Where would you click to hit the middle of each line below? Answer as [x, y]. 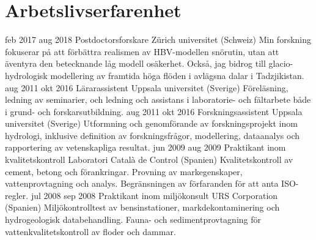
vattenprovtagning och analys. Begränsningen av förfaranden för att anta [142, 183]
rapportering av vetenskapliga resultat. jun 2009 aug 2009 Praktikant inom [145, 147]
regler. [17, 195]
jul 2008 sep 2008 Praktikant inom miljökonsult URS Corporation [154, 195]
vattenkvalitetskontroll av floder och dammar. [90, 231]
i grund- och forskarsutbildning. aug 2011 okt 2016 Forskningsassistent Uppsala [154, 111]
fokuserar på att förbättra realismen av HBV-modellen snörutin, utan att [142, 51]
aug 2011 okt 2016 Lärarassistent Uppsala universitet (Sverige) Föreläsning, [147, 87]
